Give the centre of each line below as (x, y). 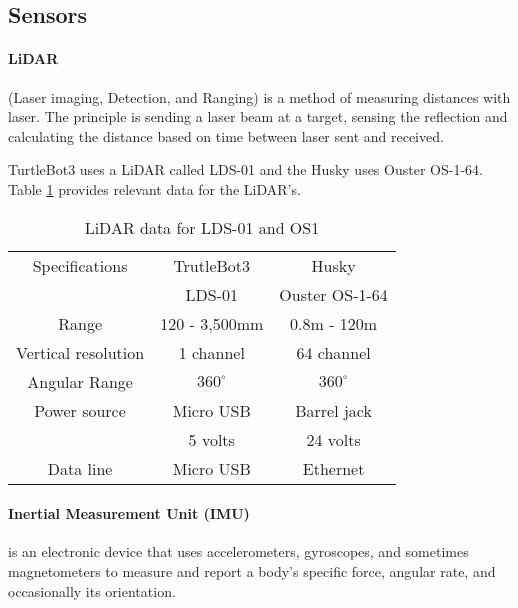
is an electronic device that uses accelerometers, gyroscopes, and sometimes (238, 551)
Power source (80, 410)
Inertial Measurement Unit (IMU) (129, 513)
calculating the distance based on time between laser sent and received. (226, 135)
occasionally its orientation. (92, 590)
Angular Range (80, 381)
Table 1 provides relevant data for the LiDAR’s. (154, 188)
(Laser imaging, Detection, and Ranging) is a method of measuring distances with (259, 96)
